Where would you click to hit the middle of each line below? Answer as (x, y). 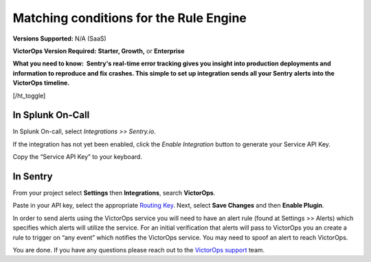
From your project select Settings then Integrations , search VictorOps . (114, 193)
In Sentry (33, 176)
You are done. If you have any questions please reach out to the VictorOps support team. (139, 250)
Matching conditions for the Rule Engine (130, 18)
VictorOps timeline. (41, 83)
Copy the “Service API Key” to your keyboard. (77, 157)
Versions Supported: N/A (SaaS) (59, 39)
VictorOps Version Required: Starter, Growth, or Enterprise (99, 51)
